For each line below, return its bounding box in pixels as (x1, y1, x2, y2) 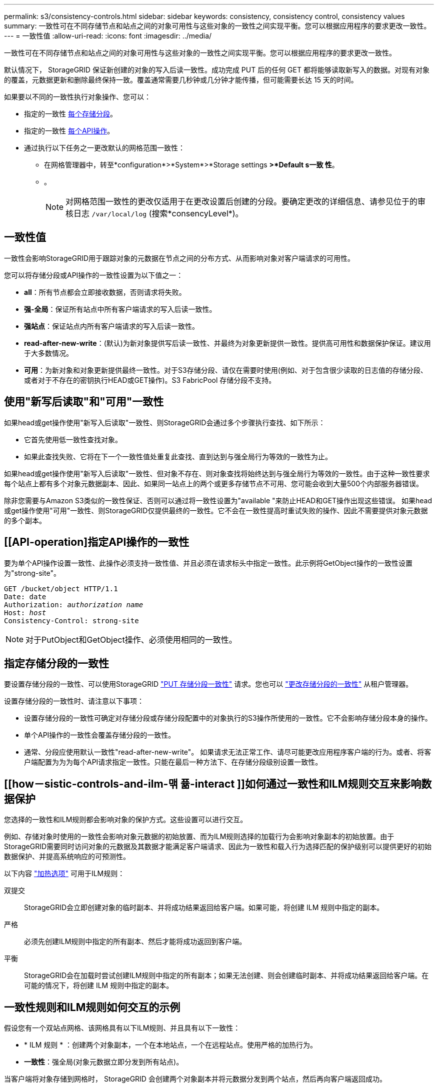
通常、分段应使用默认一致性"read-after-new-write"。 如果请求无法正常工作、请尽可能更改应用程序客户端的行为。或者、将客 (24, 748, 431, 757)
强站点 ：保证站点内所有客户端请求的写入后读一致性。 (24, 321, 199, 330)
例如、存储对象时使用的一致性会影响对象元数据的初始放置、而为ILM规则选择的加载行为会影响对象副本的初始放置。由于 (4, 832, 394, 841)
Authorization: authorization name (4, 600, 143, 609)
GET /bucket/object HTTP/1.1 (4, 584, 118, 593)
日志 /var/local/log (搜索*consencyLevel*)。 (73, 208, 243, 218)
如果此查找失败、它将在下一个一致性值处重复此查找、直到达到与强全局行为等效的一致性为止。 (24, 452, 332, 461)
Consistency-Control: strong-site (4, 616, 139, 625)
